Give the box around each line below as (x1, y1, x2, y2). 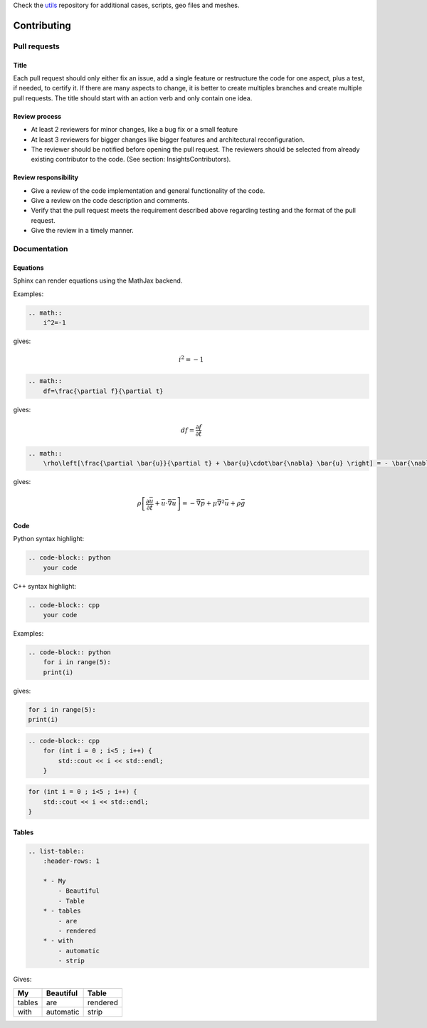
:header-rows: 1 (43, 857, 100, 865)
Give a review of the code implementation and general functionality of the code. (31, 186, 265, 195)
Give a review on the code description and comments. (31, 196, 190, 205)
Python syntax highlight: (13, 535, 85, 543)
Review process (13, 112, 62, 120)
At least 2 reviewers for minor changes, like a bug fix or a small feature (31, 125, 238, 134)
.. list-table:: (28, 847, 85, 855)
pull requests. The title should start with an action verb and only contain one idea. (13, 93, 253, 103)
